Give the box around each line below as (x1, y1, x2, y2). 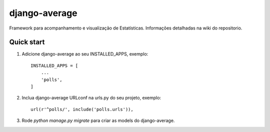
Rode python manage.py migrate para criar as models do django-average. (21, 117, 175, 123)
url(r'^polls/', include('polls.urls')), (30, 106, 133, 112)
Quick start (9, 38, 45, 46)
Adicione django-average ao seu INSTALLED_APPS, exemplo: (21, 51, 148, 57)
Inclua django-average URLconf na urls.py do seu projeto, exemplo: (21, 95, 161, 101)
